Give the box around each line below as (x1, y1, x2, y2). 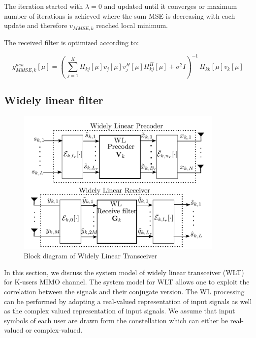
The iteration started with (4, 1, 83, 11)
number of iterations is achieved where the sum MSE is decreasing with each (4, 10, 235, 21)
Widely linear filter (4, 92, 103, 107)
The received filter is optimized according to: (4, 37, 139, 47)
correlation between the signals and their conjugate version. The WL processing (4, 286, 245, 296)
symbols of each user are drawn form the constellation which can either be (4, 315, 228, 325)
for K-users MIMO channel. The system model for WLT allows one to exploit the (4, 277, 250, 287)
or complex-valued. (25, 325, 83, 335)
